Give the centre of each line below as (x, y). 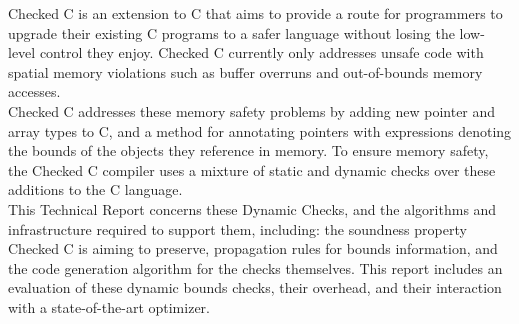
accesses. (34, 91)
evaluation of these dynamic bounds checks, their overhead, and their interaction (255, 287)
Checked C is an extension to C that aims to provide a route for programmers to (255, 13)
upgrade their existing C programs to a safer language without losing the (231, 32)
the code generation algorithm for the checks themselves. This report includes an (255, 267)
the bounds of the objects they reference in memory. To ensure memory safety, (248, 150)
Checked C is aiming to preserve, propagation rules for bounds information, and (253, 248)
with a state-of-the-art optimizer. (109, 306)
